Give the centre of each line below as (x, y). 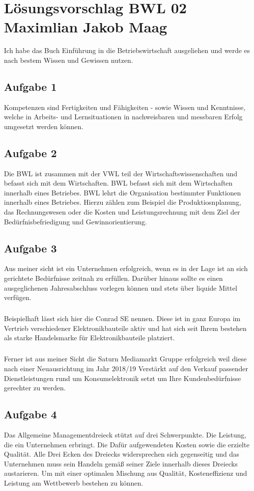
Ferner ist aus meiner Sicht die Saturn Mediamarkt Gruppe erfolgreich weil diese (125, 359)
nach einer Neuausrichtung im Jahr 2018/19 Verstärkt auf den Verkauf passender (126, 368)
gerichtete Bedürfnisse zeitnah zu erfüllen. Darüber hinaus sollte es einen (113, 278)
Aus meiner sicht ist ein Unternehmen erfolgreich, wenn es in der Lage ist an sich (126, 268)
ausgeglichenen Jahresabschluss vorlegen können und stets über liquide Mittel (121, 287)
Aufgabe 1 (30, 86)
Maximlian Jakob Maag (86, 27)
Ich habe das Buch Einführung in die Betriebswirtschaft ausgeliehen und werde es (127, 50)
